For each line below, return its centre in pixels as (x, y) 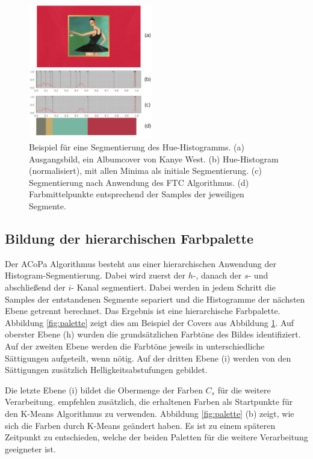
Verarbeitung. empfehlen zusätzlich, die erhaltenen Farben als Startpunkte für (149, 402)
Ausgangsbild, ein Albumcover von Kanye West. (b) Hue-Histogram (154, 159)
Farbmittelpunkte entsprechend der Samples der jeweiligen (137, 194)
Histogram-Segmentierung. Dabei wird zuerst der (95, 275)
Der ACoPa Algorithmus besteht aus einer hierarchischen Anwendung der (141, 263)
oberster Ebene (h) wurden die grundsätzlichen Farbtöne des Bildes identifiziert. (153, 334)
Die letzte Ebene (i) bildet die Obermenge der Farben (104, 390)
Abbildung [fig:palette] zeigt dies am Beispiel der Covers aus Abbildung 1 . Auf (150, 322)
